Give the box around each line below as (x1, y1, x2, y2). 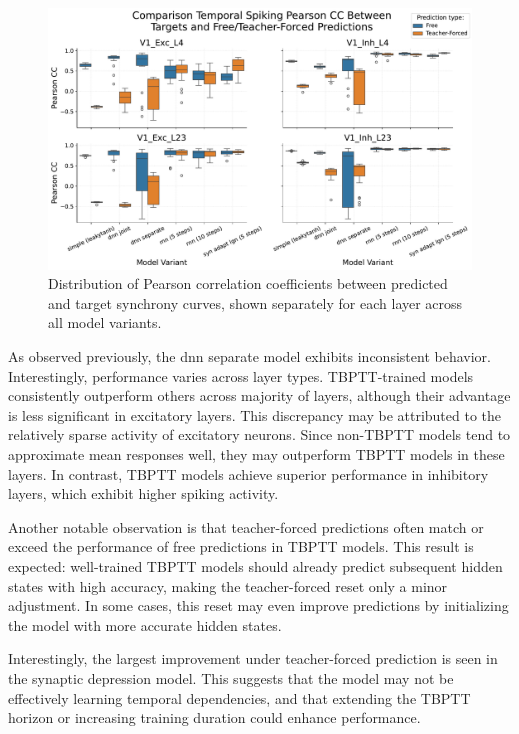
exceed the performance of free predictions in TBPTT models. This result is (8, 536, 474, 557)
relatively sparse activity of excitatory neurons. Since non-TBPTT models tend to (8, 424, 511, 445)
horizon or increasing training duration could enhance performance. (8, 707, 421, 728)
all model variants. (48, 312, 162, 333)
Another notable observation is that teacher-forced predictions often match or (8, 516, 484, 537)
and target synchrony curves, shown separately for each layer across (48, 292, 463, 313)
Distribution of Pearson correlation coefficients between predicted (48, 273, 448, 294)
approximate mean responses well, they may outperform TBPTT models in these (8, 444, 505, 465)
